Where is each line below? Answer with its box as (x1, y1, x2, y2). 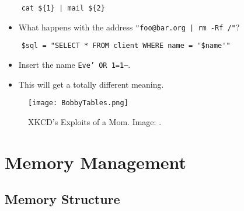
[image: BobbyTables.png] (28, 99, 128, 108)
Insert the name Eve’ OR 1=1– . (18, 58, 131, 70)
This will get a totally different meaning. (18, 78, 164, 90)
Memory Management (5, 150, 186, 174)
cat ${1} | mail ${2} (21, 4, 105, 12)
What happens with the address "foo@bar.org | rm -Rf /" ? (18, 20, 240, 33)
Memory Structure (5, 190, 120, 208)
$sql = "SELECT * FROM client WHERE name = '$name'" (21, 41, 231, 50)
